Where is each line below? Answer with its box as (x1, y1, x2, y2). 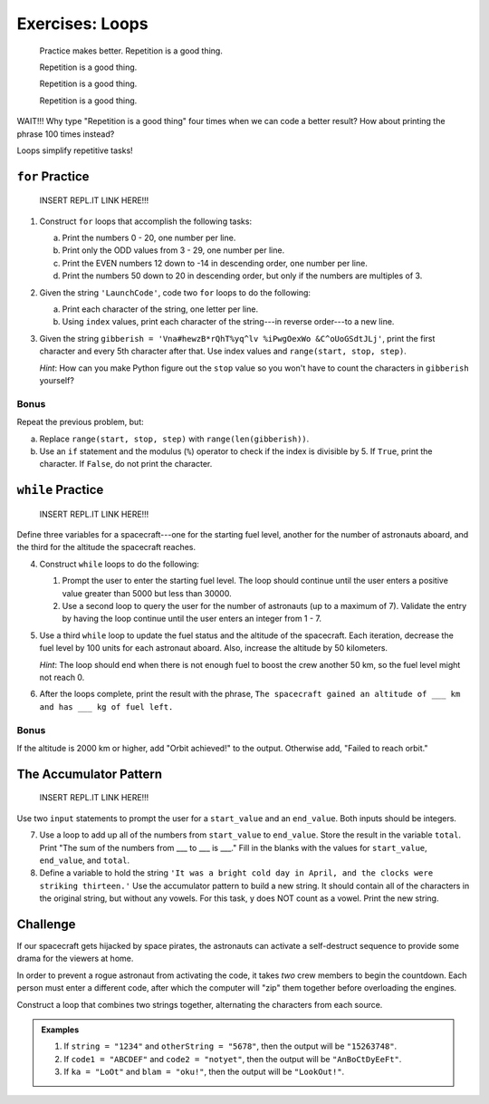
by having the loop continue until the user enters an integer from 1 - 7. (62, 613, 321, 625)
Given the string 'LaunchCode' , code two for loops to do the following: (39, 286, 312, 298)
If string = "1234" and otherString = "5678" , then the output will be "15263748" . (63, 1041, 398, 1051)
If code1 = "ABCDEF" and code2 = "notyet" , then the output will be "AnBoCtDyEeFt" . (63, 1053, 402, 1064)
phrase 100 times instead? (16, 128, 115, 140)
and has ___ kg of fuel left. (39, 702, 174, 712)
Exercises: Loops (16, 14, 149, 34)
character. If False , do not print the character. (39, 459, 213, 470)
